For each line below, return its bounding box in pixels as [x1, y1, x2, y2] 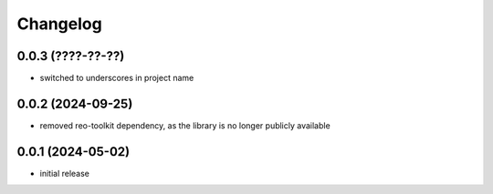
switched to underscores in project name [39, 73, 194, 84]
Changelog [16, 14, 102, 34]
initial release [39, 168, 90, 179]
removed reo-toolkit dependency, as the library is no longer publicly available [39, 119, 330, 131]
